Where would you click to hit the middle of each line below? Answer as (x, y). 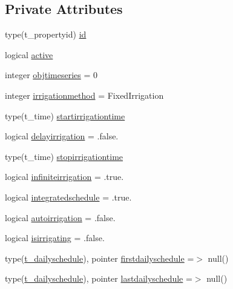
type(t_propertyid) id (46, 34)
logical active (29, 54)
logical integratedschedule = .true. (68, 197)
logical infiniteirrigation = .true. (64, 177)
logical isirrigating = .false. (55, 238)
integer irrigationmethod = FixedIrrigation (84, 95)
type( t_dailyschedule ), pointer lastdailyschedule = (99, 278)
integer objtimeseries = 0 (51, 75)
